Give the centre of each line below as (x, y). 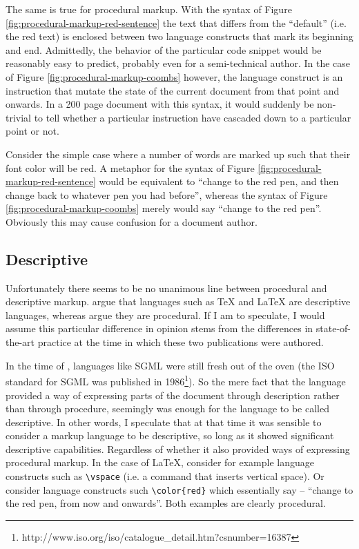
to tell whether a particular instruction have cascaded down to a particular (193, 117)
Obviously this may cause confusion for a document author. (132, 221)
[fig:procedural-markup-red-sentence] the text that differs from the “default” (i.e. (176, 22)
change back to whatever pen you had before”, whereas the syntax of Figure (167, 194)
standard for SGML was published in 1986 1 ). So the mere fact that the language (176, 380)
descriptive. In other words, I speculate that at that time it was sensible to (164, 422)
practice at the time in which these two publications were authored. (181, 342)
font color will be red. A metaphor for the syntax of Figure (130, 167)
